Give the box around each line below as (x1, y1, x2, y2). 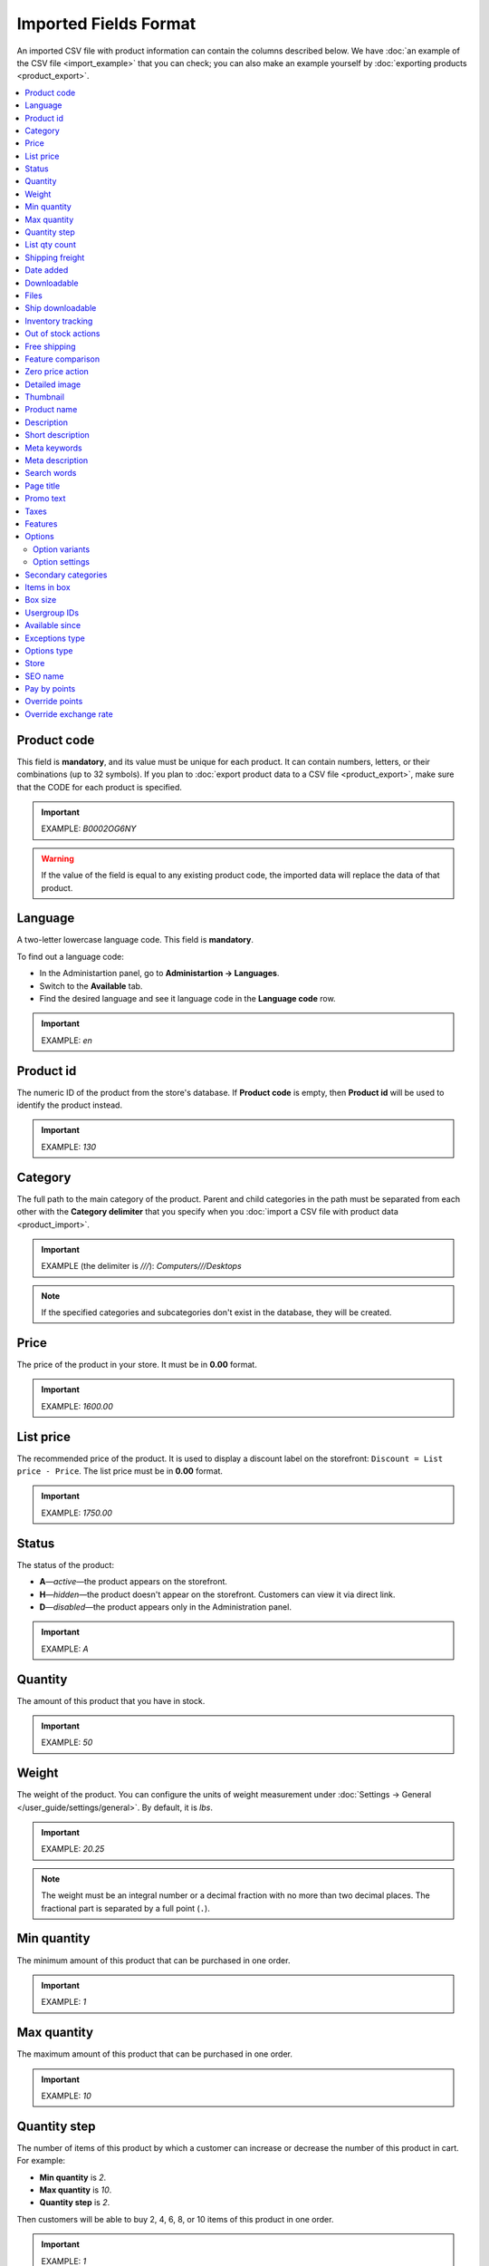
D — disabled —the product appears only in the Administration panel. (39, 1601, 292, 1612)
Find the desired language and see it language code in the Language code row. (39, 993, 336, 1003)
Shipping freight (24, 252, 85, 263)
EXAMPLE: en (41, 1034, 92, 1046)
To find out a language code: (16, 951, 124, 962)
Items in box (24, 581, 72, 593)
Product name (24, 404, 78, 415)
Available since (24, 620, 81, 631)
